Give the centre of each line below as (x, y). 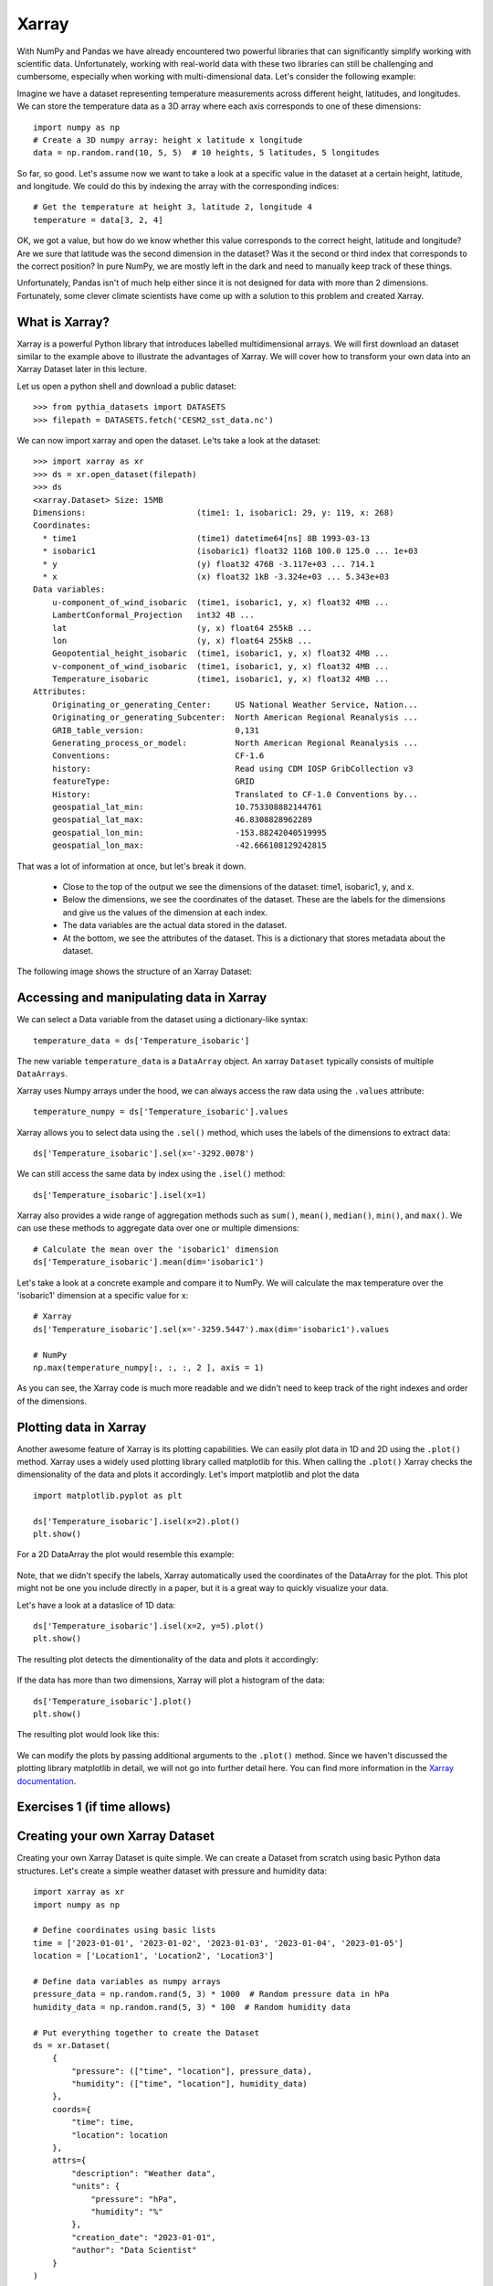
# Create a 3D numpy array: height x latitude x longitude (168, 140)
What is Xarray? (63, 321)
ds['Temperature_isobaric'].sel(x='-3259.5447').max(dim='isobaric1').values (211, 1329)
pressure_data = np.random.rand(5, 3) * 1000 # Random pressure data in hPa (211, 1994)
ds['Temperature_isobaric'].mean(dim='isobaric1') (149, 1262)
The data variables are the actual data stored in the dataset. (175, 925)
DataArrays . (42, 1074)
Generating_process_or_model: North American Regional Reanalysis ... (235, 743)
